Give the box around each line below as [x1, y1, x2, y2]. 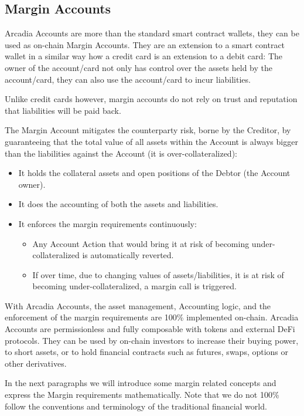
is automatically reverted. [82, 249, 174, 261]
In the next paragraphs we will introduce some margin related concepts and [5, 377, 276, 389]
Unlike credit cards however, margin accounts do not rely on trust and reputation [5, 93, 298, 105]
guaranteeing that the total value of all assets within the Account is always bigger [5, 135, 298, 147]
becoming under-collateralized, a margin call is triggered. [32, 280, 237, 292]
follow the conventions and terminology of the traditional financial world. [5, 400, 267, 412]
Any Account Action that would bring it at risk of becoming [32, 237, 250, 249]
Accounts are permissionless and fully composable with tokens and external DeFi [5, 323, 295, 335]
